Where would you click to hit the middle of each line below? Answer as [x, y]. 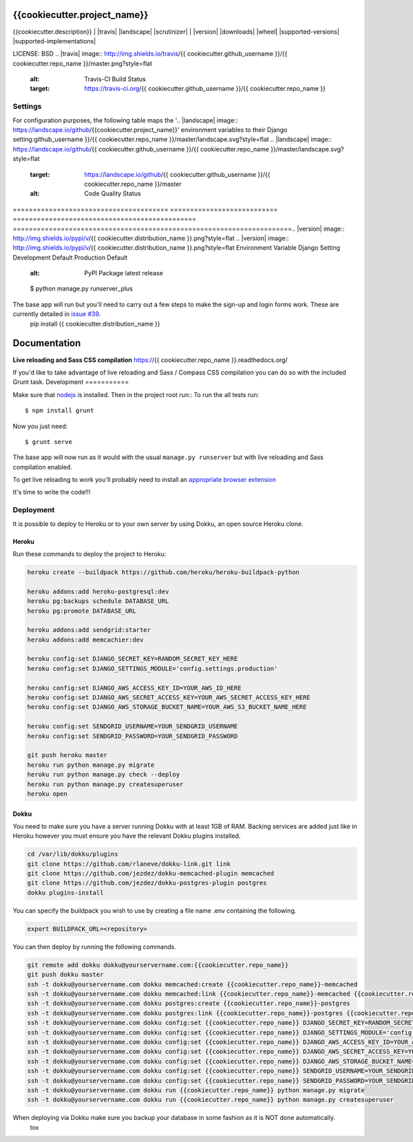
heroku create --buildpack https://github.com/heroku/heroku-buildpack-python [163, 572]
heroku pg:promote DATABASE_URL [82, 611]
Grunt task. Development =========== [71, 382]
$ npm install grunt [60, 411]
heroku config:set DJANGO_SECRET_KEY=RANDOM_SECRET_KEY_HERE [133, 659]
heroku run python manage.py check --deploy [104, 775]
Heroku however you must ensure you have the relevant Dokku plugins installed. [127, 836]
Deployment [34, 510]
